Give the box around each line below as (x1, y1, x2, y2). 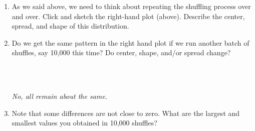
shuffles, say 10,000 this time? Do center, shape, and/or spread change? (12, 47, 231, 58)
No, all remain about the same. (12, 91, 108, 101)
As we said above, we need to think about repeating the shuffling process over (12, 1, 251, 11)
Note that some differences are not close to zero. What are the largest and (12, 107, 240, 118)
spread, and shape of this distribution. (12, 21, 129, 31)
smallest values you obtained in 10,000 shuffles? (12, 117, 157, 128)
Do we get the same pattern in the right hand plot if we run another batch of (12, 37, 249, 48)
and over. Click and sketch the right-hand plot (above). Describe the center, (12, 11, 245, 21)
